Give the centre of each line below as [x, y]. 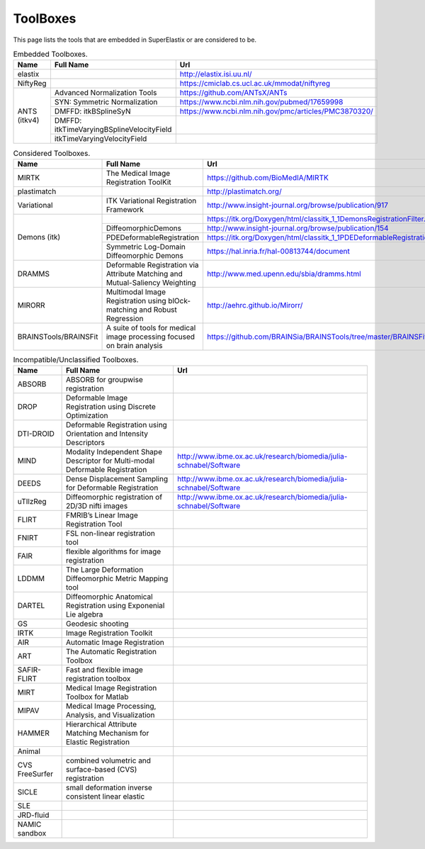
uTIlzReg [32, 502]
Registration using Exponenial [115, 606]
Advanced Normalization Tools [106, 93]
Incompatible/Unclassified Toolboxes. [76, 359]
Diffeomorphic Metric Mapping [117, 579]
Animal [29, 751]
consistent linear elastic [106, 797]
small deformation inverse [109, 788]
